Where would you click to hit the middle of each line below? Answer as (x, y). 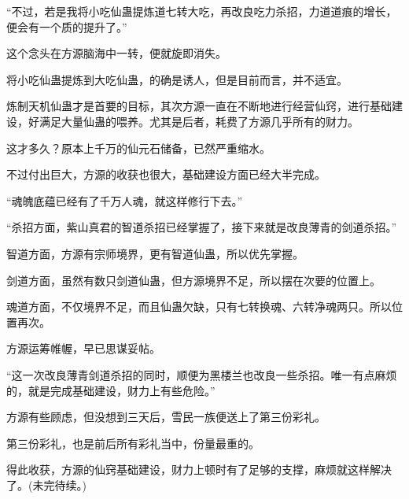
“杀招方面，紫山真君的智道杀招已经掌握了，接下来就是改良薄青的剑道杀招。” (202, 227)
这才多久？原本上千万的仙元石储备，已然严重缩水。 (138, 148)
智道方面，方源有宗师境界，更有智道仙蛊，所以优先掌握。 (155, 253)
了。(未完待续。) (46, 484)
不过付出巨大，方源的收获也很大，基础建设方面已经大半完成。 (166, 174)
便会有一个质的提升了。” (67, 26)
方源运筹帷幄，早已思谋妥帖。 (83, 348)
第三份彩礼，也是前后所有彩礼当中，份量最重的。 (133, 443)
